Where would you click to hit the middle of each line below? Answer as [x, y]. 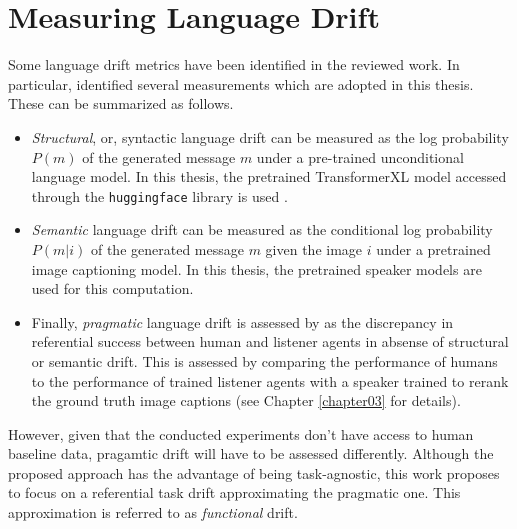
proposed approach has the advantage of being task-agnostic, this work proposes [254, 472]
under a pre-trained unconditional [360, 156]
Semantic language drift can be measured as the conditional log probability [262, 229]
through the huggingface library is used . [159, 195]
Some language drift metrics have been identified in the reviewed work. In [234, 64]
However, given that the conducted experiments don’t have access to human [241, 433]
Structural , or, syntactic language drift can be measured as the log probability [270, 136]
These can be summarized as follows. [121, 103]
